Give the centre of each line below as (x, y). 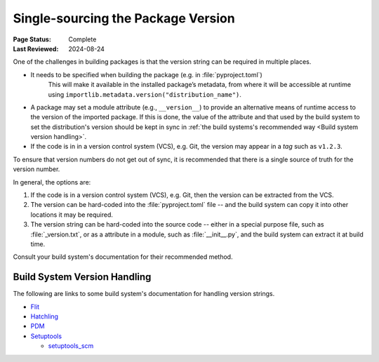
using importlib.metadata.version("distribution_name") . (145, 94)
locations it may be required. (72, 215)
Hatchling (45, 316)
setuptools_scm (71, 346)
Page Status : (32, 39)
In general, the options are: (52, 182)
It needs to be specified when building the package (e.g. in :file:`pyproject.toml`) (146, 74)
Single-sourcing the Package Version (124, 18)
